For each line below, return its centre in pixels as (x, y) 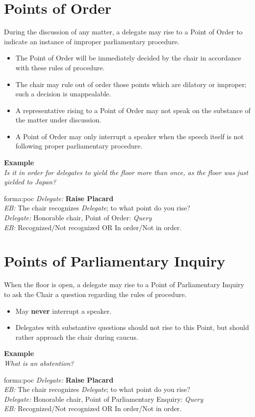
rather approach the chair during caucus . (77, 337)
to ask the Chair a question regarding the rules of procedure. (95, 294)
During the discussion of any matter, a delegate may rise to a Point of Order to (123, 32)
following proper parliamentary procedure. (79, 146)
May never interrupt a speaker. (64, 311)
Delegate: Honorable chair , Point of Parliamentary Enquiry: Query (104, 399)
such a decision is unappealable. (63, 94)
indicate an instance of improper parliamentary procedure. (92, 41)
